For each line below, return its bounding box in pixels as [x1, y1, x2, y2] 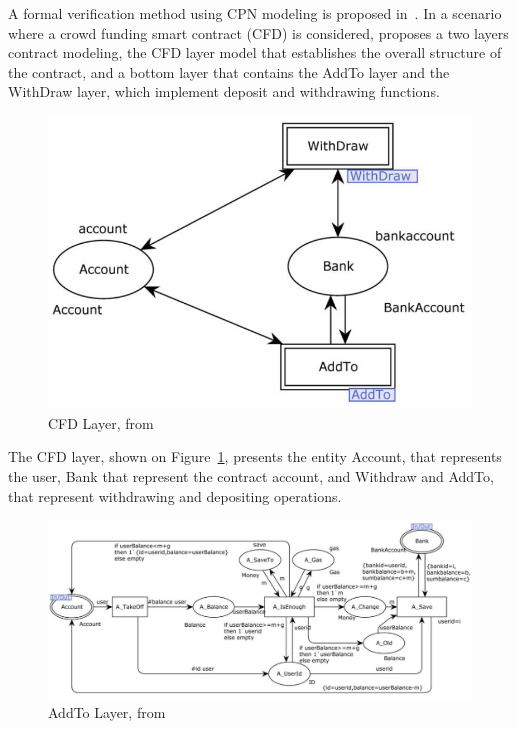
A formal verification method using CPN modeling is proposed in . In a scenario [8, 3, 502, 23]
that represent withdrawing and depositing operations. [8, 485, 342, 506]
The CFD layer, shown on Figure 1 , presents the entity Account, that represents [8, 446, 502, 467]
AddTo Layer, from [48, 702, 166, 723]
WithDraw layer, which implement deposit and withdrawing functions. [8, 81, 440, 102]
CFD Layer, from [48, 412, 154, 433]
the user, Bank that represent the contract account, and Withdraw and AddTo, [8, 465, 494, 486]
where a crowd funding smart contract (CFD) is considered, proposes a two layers [8, 22, 509, 43]
